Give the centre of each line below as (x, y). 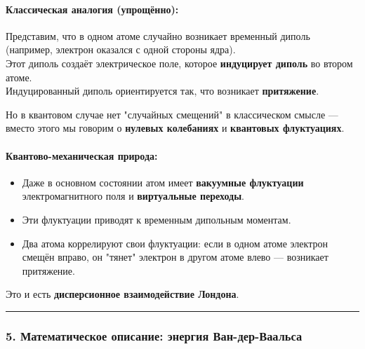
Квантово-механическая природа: (82, 155)
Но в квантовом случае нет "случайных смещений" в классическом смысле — (172, 114)
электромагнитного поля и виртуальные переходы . (133, 196)
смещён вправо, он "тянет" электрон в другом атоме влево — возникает (175, 257)
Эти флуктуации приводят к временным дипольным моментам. (157, 219)
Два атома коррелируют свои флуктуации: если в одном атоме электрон (175, 243)
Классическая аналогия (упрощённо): (92, 9)
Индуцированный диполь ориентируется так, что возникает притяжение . (162, 91)
